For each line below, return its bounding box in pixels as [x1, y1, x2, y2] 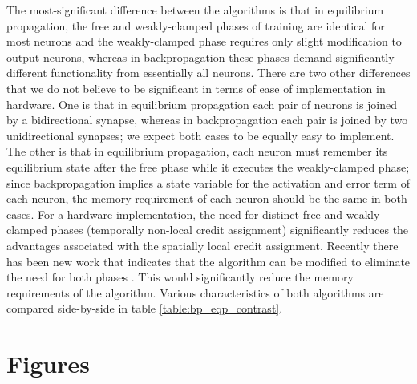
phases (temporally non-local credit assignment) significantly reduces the [51, 221, 409, 238]
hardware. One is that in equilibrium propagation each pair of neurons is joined [6, 95, 398, 112]
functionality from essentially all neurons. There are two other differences [51, 64, 411, 81]
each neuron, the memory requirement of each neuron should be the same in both [6, 190, 407, 207]
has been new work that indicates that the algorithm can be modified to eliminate [6, 253, 411, 269]
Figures [6, 347, 90, 380]
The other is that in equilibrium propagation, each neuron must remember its [6, 143, 388, 160]
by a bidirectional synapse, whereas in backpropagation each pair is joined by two [6, 111, 408, 128]
